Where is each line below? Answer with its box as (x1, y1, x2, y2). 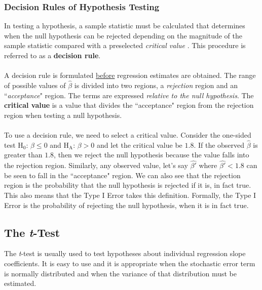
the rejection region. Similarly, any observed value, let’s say (4, 160, 188, 171)
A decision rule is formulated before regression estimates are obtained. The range (4, 70, 256, 80)
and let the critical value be (97, 139, 182, 150)
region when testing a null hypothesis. (4, 109, 122, 120)
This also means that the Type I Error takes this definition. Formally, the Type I (4, 189, 256, 200)
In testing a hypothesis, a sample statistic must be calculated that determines (4, 20, 245, 31)
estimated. (4, 278, 36, 288)
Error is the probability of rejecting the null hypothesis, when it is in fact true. (4, 199, 249, 210)
